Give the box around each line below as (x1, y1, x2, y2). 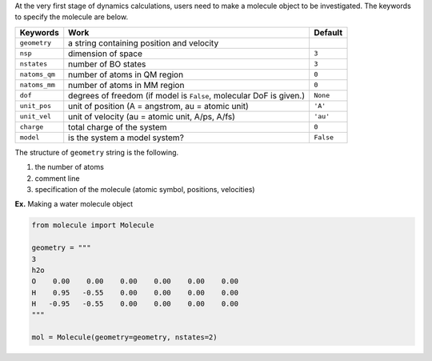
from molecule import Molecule (31, 221, 155, 230)
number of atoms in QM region (68, 69, 184, 80)
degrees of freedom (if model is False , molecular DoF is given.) (68, 90, 306, 101)
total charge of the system (68, 121, 167, 132)
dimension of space (68, 48, 143, 59)
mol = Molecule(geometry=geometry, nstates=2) (31, 333, 218, 342)
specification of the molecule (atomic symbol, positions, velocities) (34, 184, 255, 194)
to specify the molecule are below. (14, 12, 128, 22)
